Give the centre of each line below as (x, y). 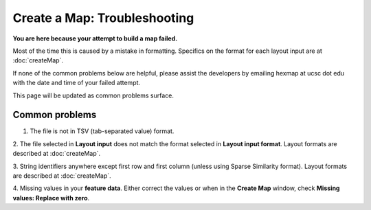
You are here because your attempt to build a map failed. (95, 38)
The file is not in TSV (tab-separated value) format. (102, 131)
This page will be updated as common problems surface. (93, 95)
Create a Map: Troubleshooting (103, 18)
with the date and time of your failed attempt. (77, 83)
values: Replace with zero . (51, 198)
